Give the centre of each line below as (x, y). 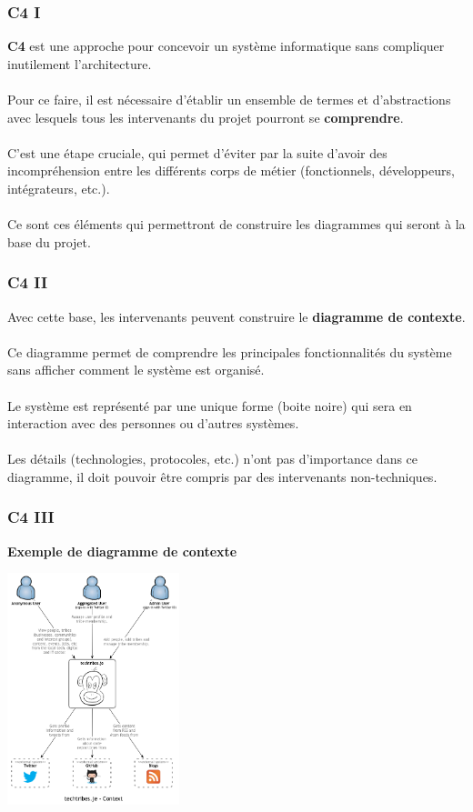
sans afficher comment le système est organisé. (136, 370)
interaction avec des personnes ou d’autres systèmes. (153, 423)
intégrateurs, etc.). (59, 188)
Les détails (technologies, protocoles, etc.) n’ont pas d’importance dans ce (213, 459)
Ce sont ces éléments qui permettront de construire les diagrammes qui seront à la (236, 224)
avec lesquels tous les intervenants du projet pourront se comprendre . (206, 117)
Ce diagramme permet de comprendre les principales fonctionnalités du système (230, 351)
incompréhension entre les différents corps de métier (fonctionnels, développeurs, (231, 170)
